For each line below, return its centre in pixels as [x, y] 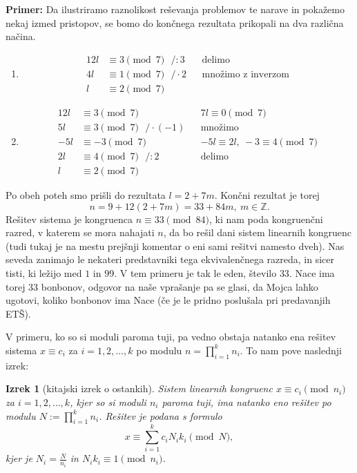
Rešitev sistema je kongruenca [69, 219]
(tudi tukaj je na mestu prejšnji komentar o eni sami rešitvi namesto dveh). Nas [175, 245]
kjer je [19, 458]
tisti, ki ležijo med [44, 273]
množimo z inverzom [245, 74]
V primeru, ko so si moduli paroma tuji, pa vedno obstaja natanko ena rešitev [171, 337]
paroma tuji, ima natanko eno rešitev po [247, 402]
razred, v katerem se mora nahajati [80, 232]
